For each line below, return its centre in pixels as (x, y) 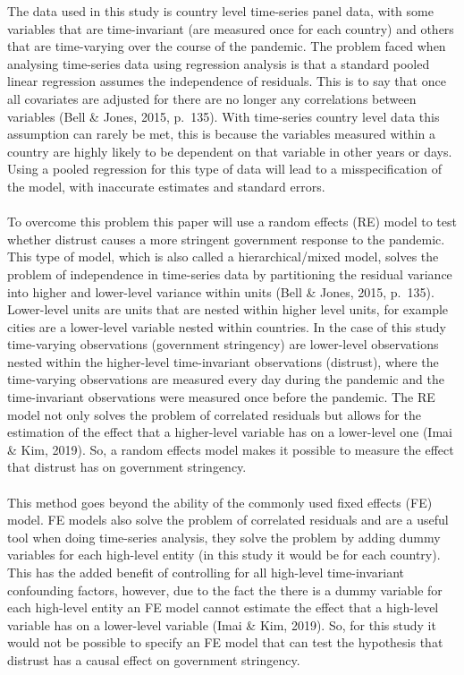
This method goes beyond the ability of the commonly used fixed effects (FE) (220, 502)
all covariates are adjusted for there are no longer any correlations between (212, 98)
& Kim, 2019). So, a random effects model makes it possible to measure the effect (231, 449)
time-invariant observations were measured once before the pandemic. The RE (221, 397)
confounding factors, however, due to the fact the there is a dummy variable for (225, 590)
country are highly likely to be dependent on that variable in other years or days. (230, 151)
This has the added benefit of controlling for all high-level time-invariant (206, 572)
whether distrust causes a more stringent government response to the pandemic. (226, 239)
